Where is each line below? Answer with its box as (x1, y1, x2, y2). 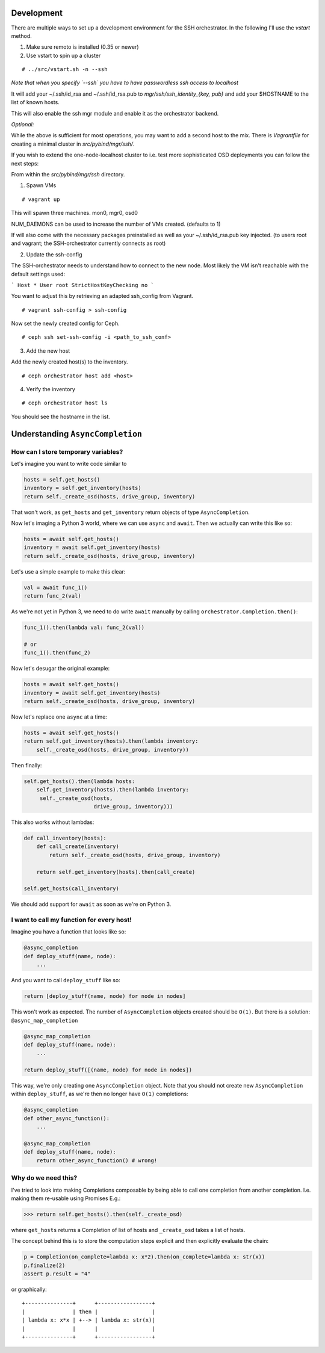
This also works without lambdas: (11, 819, 94, 826)
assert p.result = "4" (23, 1271, 91, 1277)
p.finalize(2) (23, 1262, 66, 1269)
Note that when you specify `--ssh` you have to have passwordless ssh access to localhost (11, 79, 239, 87)
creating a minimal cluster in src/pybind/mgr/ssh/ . (11, 140, 135, 147)
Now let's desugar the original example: (11, 665, 110, 672)
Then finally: (11, 761, 42, 769)
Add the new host (26, 347, 70, 355)
